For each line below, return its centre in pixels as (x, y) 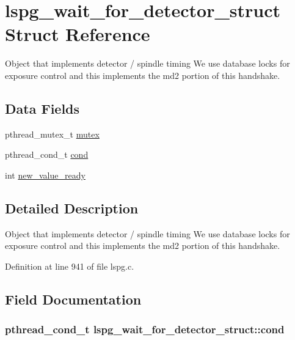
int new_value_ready (45, 175)
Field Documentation (73, 299)
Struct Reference (78, 34)
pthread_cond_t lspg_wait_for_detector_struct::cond (145, 329)
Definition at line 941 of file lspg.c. (70, 266)
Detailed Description (72, 208)
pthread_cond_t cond (47, 154)
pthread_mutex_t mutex (52, 134)
